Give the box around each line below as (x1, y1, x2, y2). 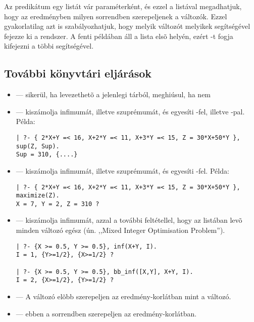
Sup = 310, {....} (16, 151, 78, 158)
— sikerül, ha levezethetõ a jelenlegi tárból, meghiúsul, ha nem (16, 89, 211, 100)
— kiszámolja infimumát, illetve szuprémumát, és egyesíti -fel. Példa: (16, 165, 229, 176)
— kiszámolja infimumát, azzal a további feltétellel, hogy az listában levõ (16, 215, 242, 225)
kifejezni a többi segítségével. (4, 41, 94, 51)
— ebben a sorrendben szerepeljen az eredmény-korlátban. (16, 308, 197, 318)
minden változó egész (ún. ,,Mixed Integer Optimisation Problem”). (16, 225, 225, 235)
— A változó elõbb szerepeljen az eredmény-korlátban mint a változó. (16, 291, 231, 301)
